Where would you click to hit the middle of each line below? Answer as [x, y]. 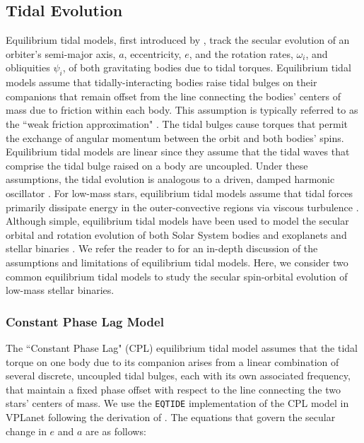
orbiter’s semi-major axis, [61, 53]
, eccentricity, [153, 53]
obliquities [28, 67]
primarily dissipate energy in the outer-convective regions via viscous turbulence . [182, 207]
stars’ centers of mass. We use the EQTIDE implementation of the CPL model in [177, 403]
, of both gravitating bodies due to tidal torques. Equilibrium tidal [207, 67]
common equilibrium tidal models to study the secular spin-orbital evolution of [177, 276]
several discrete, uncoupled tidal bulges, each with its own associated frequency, [178, 376]
